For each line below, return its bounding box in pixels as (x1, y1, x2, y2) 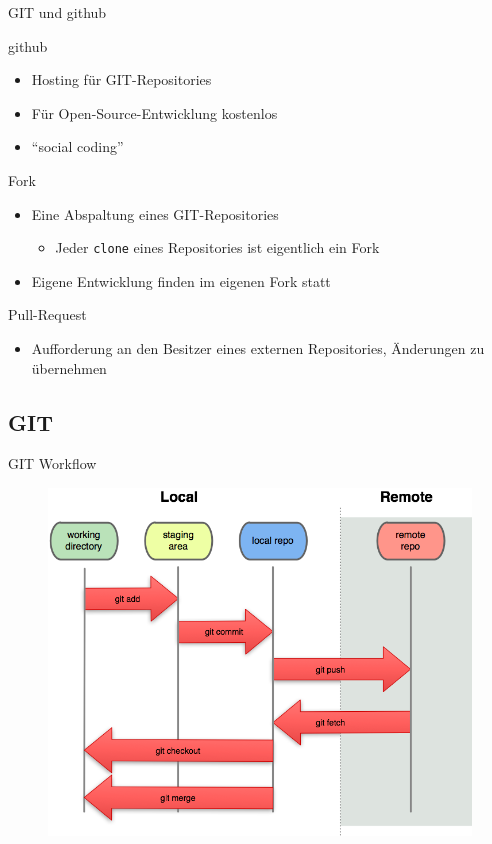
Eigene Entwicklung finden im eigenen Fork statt (31, 270, 331, 291)
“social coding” (31, 136, 124, 157)
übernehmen (31, 357, 107, 378)
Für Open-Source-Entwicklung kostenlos (31, 102, 278, 123)
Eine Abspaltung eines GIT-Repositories (31, 203, 279, 224)
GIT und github (8, 2, 107, 22)
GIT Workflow (8, 453, 97, 474)
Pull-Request (8, 304, 87, 325)
